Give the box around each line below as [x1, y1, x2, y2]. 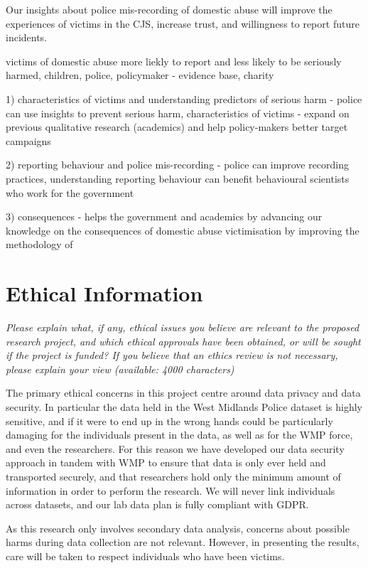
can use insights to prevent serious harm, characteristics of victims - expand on [6, 105, 350, 120]
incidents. [6, 30, 48, 45]
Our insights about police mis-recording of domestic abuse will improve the [6, 2, 332, 16]
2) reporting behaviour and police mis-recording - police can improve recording [6, 157, 350, 172]
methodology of [6, 237, 73, 252]
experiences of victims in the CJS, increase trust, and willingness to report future [6, 16, 359, 31]
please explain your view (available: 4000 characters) [6, 361, 234, 376]
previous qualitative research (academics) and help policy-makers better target [6, 119, 348, 134]
